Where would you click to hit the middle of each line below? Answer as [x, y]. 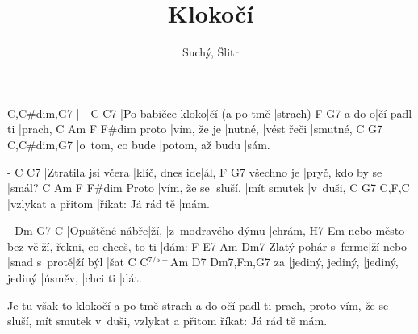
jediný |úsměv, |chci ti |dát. [75, 278]
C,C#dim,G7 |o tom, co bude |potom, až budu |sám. [139, 144]
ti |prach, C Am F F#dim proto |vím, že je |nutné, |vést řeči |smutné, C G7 [195, 129]
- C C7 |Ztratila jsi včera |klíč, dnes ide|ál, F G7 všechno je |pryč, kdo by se [195, 171]
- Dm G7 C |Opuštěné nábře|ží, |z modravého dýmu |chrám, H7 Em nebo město [206, 230]
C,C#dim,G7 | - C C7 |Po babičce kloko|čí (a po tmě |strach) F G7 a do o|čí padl [210, 113]
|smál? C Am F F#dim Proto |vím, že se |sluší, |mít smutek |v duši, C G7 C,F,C [209, 188]
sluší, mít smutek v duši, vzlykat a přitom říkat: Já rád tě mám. [167, 321]
